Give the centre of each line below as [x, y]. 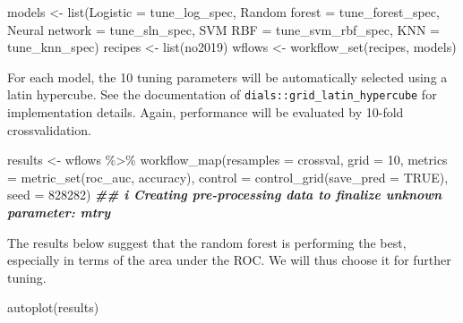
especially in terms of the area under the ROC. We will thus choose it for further [229, 260]
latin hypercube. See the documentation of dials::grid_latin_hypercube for [222, 94]
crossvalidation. [49, 129]
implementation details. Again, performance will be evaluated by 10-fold [206, 112]
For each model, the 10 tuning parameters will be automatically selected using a [227, 76]
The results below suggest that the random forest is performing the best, [207, 242]
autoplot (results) [53, 307]
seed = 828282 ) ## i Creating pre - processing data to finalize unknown [225, 195]
